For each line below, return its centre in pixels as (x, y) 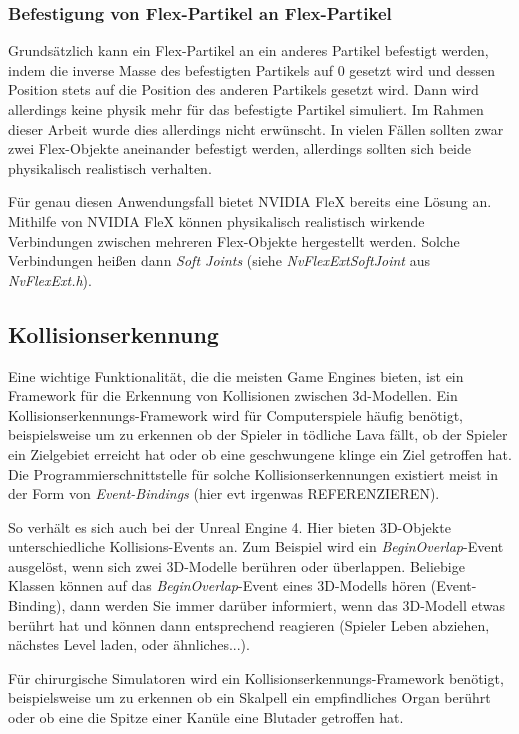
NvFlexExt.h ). (50, 279)
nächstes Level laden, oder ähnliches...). (129, 644)
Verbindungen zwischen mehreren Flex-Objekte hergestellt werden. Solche (234, 240)
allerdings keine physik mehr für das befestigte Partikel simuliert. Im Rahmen (246, 109)
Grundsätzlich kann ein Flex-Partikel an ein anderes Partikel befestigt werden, (248, 50)
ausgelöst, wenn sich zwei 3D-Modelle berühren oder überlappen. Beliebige (236, 565)
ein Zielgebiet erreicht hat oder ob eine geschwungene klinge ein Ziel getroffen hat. (260, 453)
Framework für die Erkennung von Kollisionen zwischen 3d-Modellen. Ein (233, 395)
